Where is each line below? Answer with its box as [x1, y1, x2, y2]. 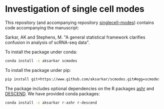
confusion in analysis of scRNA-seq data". [5, 39, 90, 45]
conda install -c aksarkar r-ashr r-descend [5, 100, 97, 105]
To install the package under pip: [5, 67, 71, 73]
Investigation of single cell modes [5, 3, 145, 15]
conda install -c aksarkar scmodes [5, 58, 78, 63]
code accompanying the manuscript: [5, 24, 79, 30]
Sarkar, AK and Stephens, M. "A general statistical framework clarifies [5, 34, 145, 40]
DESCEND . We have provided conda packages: [5, 90, 100, 96]
